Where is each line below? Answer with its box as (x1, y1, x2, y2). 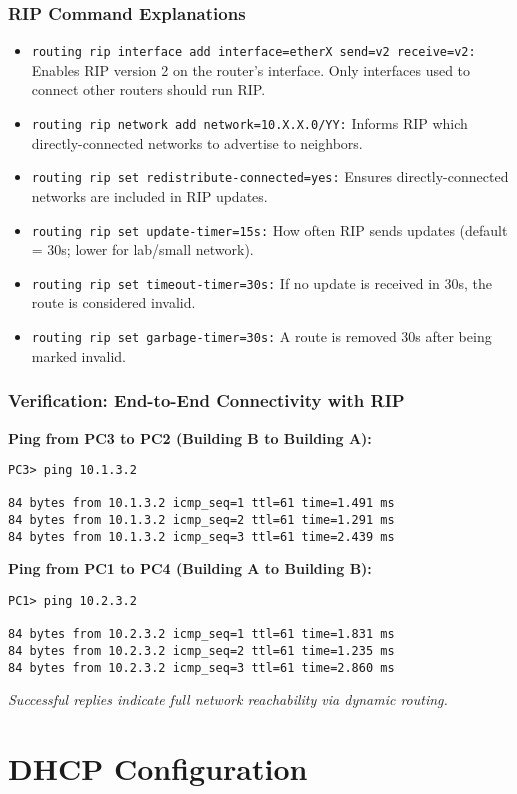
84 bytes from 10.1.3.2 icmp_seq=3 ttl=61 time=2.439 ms (8, 529, 395, 544)
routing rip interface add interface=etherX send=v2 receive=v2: (31, 45, 476, 60)
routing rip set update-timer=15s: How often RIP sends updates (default (31, 219, 508, 240)
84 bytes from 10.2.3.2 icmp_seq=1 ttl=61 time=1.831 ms (8, 627, 395, 642)
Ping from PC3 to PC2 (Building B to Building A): (8, 427, 372, 448)
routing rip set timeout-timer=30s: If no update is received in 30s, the (31, 272, 492, 293)
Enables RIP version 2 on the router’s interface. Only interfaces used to (31, 59, 471, 80)
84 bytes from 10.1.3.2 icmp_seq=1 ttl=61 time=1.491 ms (8, 496, 395, 511)
